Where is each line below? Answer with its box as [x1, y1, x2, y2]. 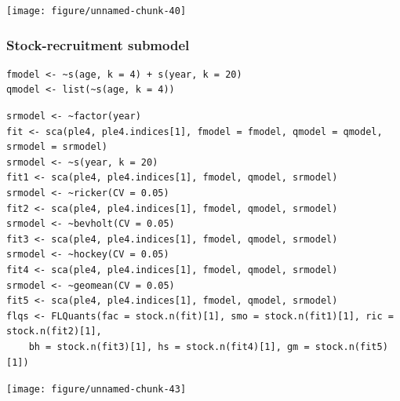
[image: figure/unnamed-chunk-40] [6, 5, 187, 16]
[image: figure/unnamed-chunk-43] [6, 384, 187, 396]
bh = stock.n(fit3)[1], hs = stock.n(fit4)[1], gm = [28, 341, 310, 352]
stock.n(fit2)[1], [6, 326, 102, 337]
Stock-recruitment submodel [6, 35, 190, 54]
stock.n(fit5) [315, 341, 388, 352]
